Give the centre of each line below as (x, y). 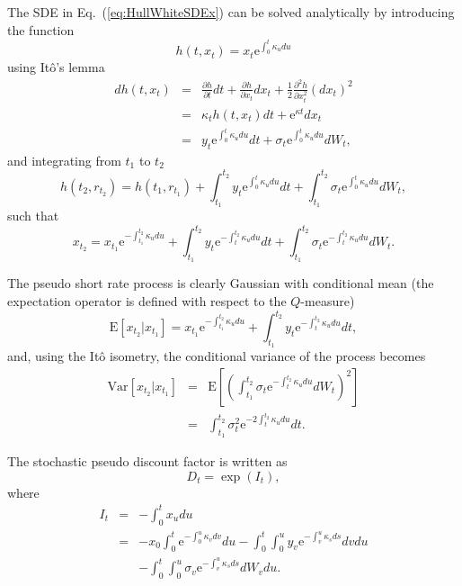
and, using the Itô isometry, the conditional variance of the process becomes (217, 356)
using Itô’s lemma (56, 67)
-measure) (328, 300)
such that (33, 216)
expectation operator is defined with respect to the (147, 300)
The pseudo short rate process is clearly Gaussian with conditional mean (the (221, 283)
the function (41, 29)
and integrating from (64, 160)
